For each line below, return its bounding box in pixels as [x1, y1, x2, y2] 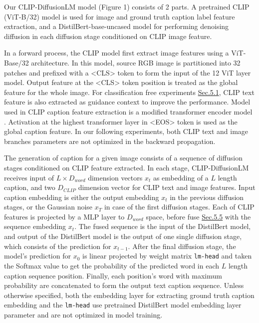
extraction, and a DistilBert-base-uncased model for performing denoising [4, 21, 229, 31]
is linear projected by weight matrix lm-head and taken [82, 250, 252, 261]
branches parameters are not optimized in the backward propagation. [4, 135, 216, 146]
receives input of [4, 172, 54, 182]
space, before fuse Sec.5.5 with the [146, 211, 251, 221]
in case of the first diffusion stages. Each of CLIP [104, 201, 255, 212]
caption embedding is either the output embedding [4, 191, 159, 202]
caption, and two [4, 182, 55, 192]
